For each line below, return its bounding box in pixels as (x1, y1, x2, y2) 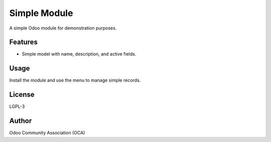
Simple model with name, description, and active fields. (22, 51, 137, 57)
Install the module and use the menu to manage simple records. (9, 77, 141, 83)
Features (9, 38, 38, 46)
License (9, 90, 35, 99)
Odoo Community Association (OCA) (9, 130, 85, 136)
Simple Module (9, 7, 73, 18)
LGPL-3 (9, 103, 25, 109)
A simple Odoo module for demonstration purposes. (9, 25, 117, 31)
